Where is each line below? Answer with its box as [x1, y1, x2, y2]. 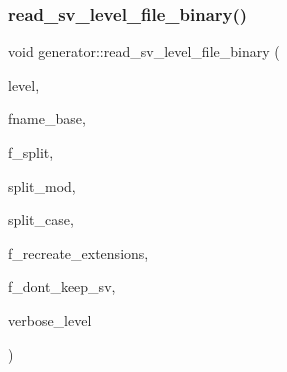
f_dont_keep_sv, [8, 276, 116, 297]
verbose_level [8, 309, 92, 330]
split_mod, [8, 175, 76, 196]
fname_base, [8, 108, 86, 129]
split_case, [8, 209, 74, 230]
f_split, [8, 142, 54, 162]
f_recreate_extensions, [8, 242, 149, 263]
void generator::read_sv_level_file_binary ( [8, 41, 280, 62]
